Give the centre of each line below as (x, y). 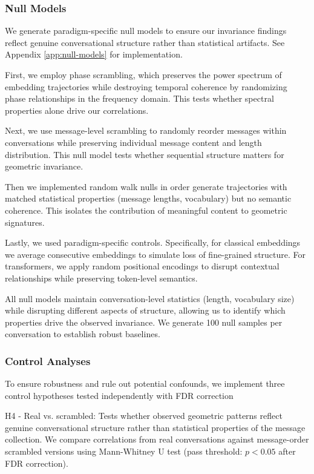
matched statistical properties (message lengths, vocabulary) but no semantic (148, 198)
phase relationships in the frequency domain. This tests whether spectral (139, 98)
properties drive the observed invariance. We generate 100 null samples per (144, 322)
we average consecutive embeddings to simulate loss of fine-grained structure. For (155, 254)
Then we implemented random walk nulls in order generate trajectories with (146, 186)
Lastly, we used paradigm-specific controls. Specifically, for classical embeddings (153, 242)
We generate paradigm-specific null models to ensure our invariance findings (146, 31)
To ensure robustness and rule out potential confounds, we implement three (145, 383)
